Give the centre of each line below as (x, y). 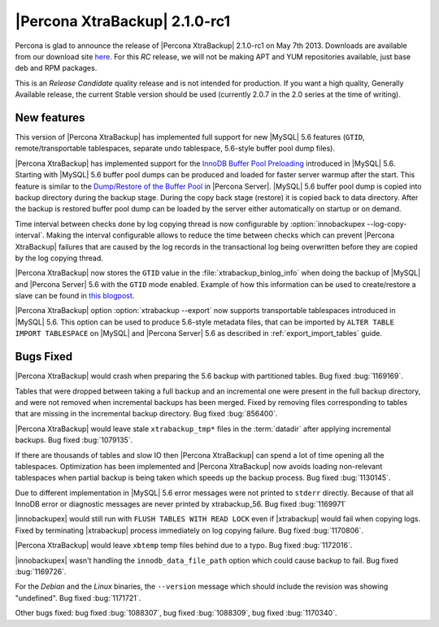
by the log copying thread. (59, 258)
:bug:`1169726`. (41, 572)
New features (50, 118)
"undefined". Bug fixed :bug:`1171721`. (78, 598)
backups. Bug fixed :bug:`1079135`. (74, 440)
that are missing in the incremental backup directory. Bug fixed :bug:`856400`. (146, 414)
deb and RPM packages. (56, 68)
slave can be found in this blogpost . (75, 296)
